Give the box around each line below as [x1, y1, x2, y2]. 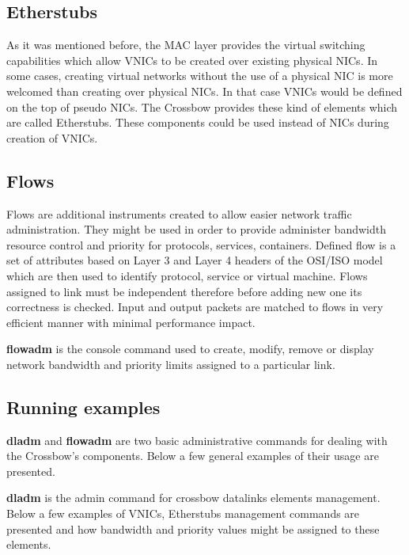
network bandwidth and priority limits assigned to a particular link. [6, 355, 335, 372]
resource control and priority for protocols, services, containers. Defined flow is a [6, 236, 396, 253]
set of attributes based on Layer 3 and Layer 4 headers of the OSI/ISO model [6, 252, 383, 268]
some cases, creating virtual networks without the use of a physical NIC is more [6, 67, 393, 84]
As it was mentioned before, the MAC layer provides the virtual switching [6, 36, 365, 53]
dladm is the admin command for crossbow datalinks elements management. [6, 489, 381, 506]
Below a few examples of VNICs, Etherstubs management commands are [6, 505, 360, 522]
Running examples [6, 394, 161, 419]
